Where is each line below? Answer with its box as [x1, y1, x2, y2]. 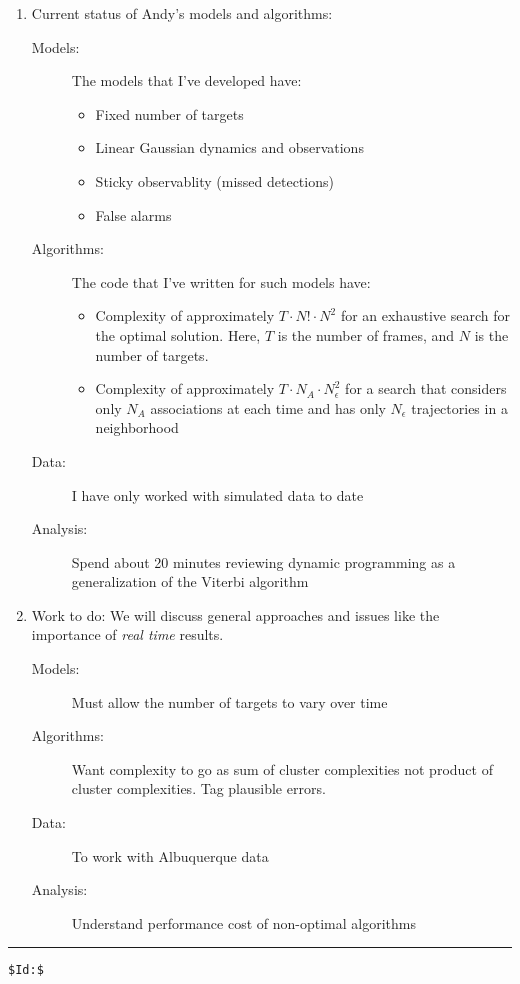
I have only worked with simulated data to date [71, 484, 364, 505]
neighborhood [95, 417, 179, 438]
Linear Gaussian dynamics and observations [95, 137, 364, 158]
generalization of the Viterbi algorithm [71, 571, 309, 592]
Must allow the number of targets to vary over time [71, 691, 388, 712]
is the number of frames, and [277, 324, 455, 345]
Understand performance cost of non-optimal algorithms [71, 912, 416, 933]
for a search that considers [345, 378, 507, 399]
